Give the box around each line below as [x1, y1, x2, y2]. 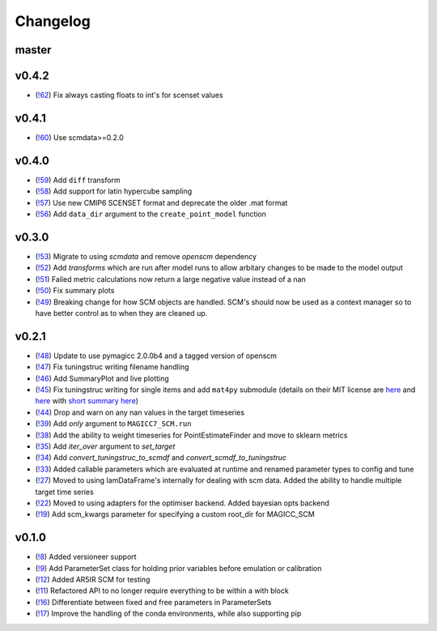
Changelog [15, 12, 91, 30]
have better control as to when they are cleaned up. [35, 308, 208, 318]
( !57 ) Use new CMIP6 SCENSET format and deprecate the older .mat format [35, 198, 288, 207]
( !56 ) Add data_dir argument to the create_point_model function [35, 209, 267, 219]
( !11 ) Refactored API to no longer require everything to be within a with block [35, 586, 289, 595]
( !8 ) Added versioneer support [35, 552, 137, 562]
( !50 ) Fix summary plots [35, 286, 115, 296]
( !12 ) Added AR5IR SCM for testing [35, 574, 151, 584]
